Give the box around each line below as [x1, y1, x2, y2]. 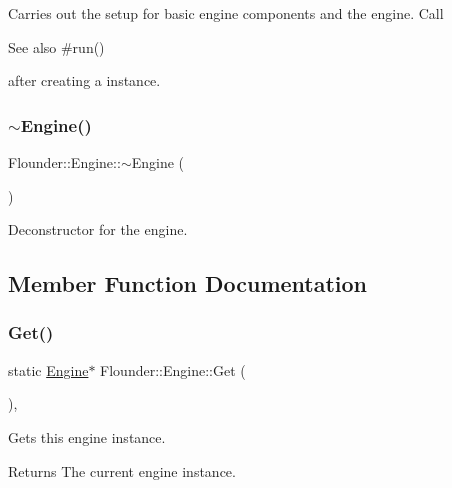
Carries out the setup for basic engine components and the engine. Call [8, 3, 444, 23]
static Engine [8, 359, 89, 380]
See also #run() [8, 36, 105, 57]
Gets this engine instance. [8, 426, 166, 447]
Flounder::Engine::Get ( [100, 359, 246, 380]
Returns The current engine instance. [8, 460, 236, 481]
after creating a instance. [8, 70, 161, 91]
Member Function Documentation [8, 268, 368, 299]
